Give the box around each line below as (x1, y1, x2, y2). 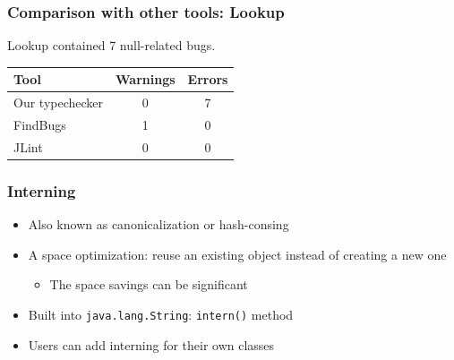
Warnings (116, 70, 176, 89)
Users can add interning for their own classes (28, 335, 275, 354)
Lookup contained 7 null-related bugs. (7, 36, 216, 55)
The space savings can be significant (49, 275, 248, 294)
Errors (187, 70, 228, 89)
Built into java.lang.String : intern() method (28, 304, 294, 323)
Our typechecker (13, 93, 104, 112)
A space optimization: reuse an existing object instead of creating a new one (28, 244, 447, 263)
